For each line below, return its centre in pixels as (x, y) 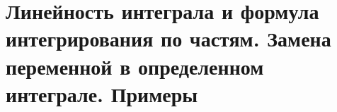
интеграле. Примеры (102, 93)
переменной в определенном (135, 66)
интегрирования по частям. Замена (168, 38)
